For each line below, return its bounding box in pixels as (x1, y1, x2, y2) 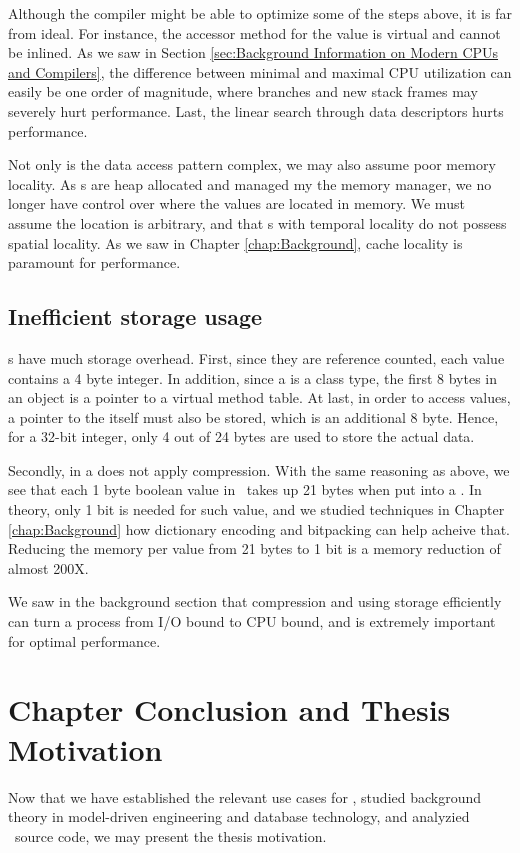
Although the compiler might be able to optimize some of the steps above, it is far (8, 3, 512, 23)
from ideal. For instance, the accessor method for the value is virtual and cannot (8, 22, 501, 43)
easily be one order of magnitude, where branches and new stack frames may (8, 81, 478, 102)
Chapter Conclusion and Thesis (8, 689, 451, 730)
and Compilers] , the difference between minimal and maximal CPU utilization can (8, 61, 512, 82)
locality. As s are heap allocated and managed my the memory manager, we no (8, 173, 492, 194)
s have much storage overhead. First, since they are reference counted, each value (8, 347, 505, 368)
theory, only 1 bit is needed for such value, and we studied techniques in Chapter (8, 499, 505, 520)
